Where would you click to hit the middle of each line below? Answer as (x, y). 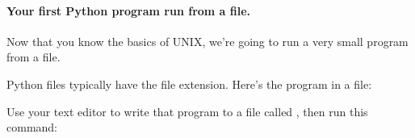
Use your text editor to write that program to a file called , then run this (187, 111)
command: (32, 127)
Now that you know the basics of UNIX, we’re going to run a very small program (207, 41)
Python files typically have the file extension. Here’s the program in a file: (189, 84)
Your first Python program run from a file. (129, 10)
